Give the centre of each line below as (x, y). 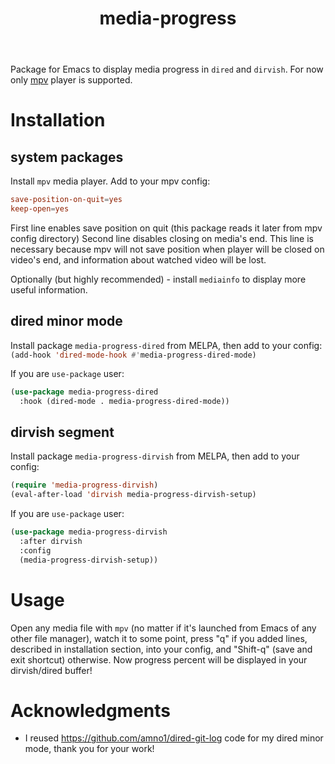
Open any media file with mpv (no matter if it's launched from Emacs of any (163, 628)
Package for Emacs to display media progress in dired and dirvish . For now (167, 69)
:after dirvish (51, 541)
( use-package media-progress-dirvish (89, 532)
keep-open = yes (40, 209)
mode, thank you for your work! (89, 749)
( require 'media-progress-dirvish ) (84, 485)
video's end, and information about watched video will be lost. (138, 259)
